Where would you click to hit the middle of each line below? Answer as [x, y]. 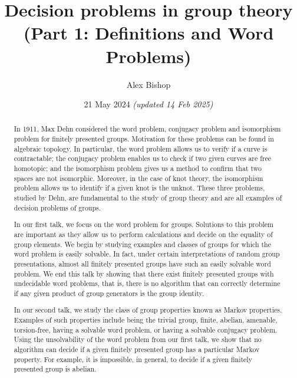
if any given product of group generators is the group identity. [109, 293]
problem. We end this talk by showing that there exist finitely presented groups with [144, 273]
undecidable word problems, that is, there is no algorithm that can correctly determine [147, 283]
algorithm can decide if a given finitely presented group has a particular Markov [137, 349]
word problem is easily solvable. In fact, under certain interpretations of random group [147, 254]
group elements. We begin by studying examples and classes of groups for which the [143, 244]
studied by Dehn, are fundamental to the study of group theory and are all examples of [148, 198]
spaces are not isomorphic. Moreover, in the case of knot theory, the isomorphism [138, 178]
